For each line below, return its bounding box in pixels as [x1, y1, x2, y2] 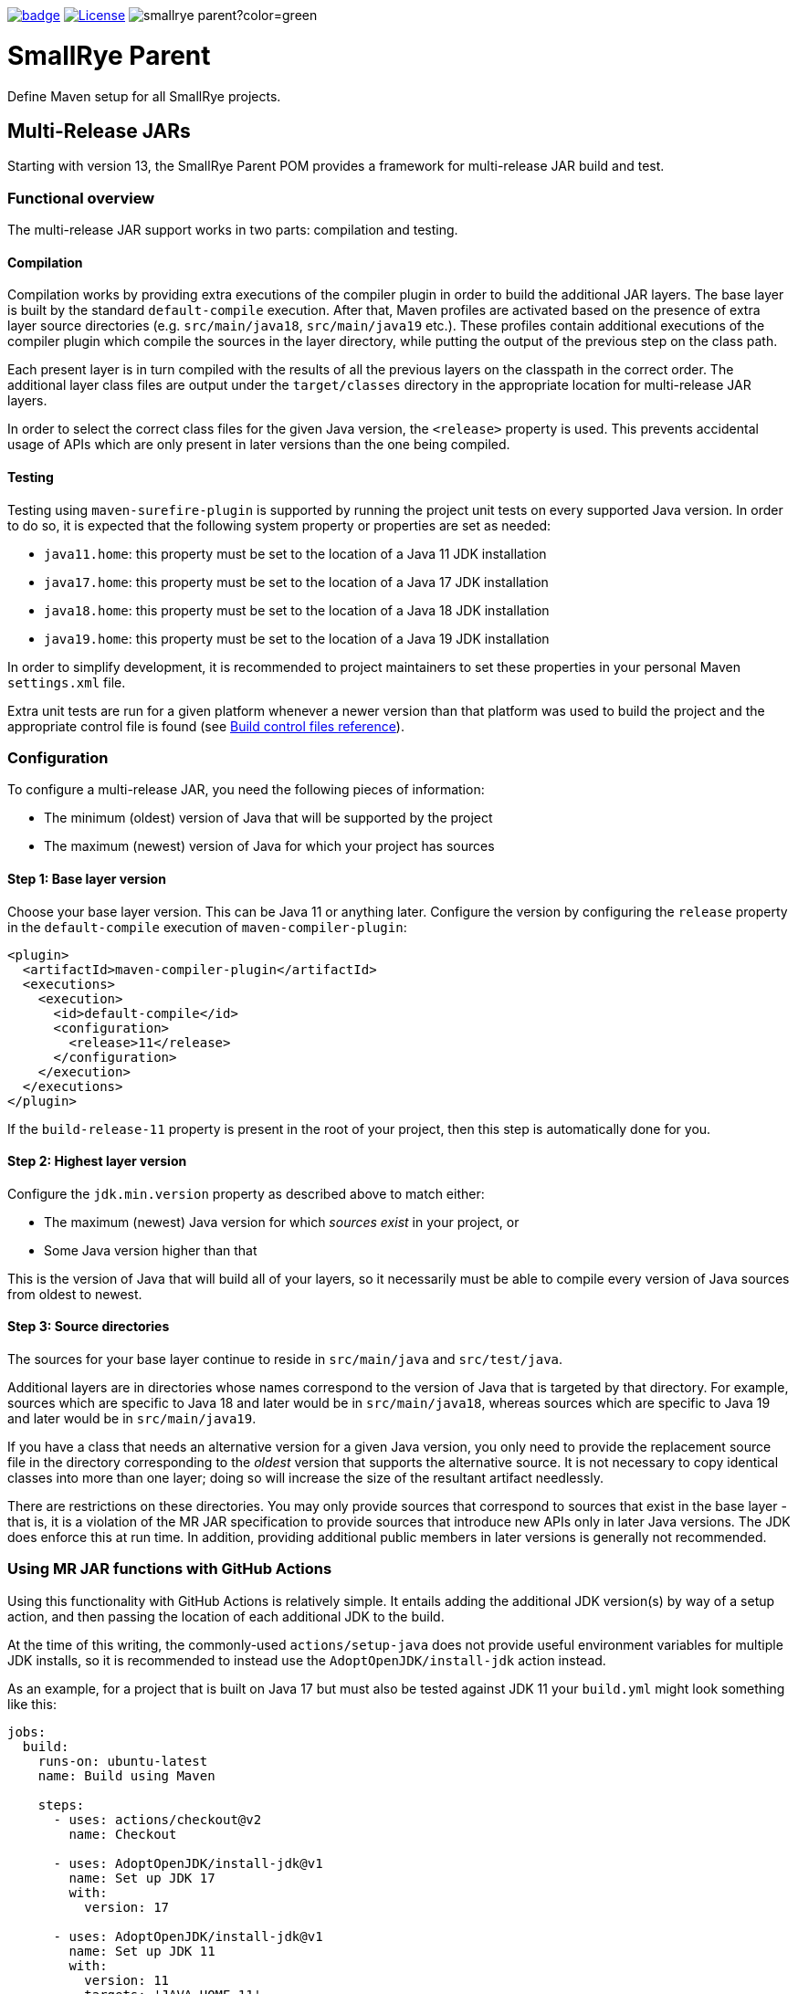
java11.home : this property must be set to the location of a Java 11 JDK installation [44, 545, 547, 561]
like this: [7, 1695, 57, 1712]
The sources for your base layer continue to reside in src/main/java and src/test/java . [7, 1350, 563, 1367]
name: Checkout [68, 1826, 177, 1842]
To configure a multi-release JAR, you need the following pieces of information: [7, 782, 485, 798]
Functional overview [7, 188, 155, 207]
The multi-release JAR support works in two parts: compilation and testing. [7, 222, 458, 238]
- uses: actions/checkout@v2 [53, 1811, 262, 1827]
